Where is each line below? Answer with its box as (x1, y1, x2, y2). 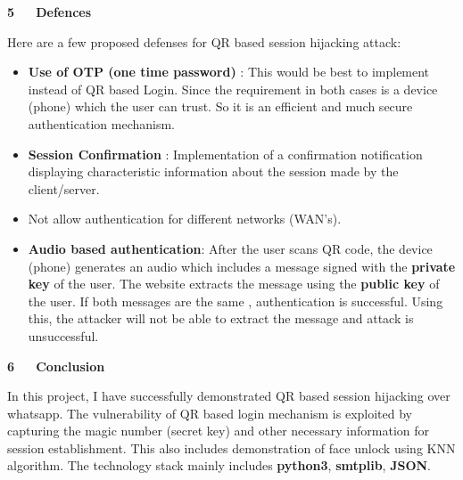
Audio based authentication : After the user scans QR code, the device (28, 239, 433, 257)
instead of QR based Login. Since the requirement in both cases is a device (28, 79, 438, 98)
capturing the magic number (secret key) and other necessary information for (7, 421, 430, 440)
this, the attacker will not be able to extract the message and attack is (28, 309, 414, 328)
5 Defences (7, 3, 92, 20)
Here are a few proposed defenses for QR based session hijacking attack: (7, 32, 401, 51)
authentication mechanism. (28, 114, 175, 133)
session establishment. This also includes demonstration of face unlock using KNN (7, 438, 456, 457)
